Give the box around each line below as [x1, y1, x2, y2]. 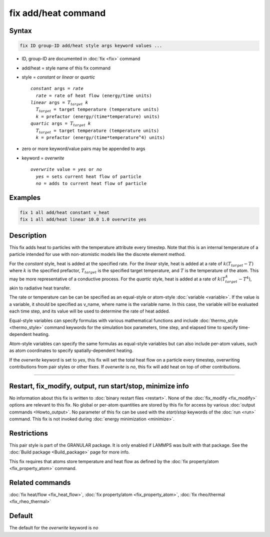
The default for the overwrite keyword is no [9, 525, 98, 531]
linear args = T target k [30, 100, 88, 106]
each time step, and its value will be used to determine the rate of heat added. [9, 308, 170, 314]
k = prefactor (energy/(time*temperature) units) [35, 113, 160, 119]
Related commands [9, 478, 71, 487]
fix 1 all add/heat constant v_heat [19, 210, 110, 215]
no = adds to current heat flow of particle [35, 180, 147, 186]
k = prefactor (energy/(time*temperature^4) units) [35, 135, 165, 140]
